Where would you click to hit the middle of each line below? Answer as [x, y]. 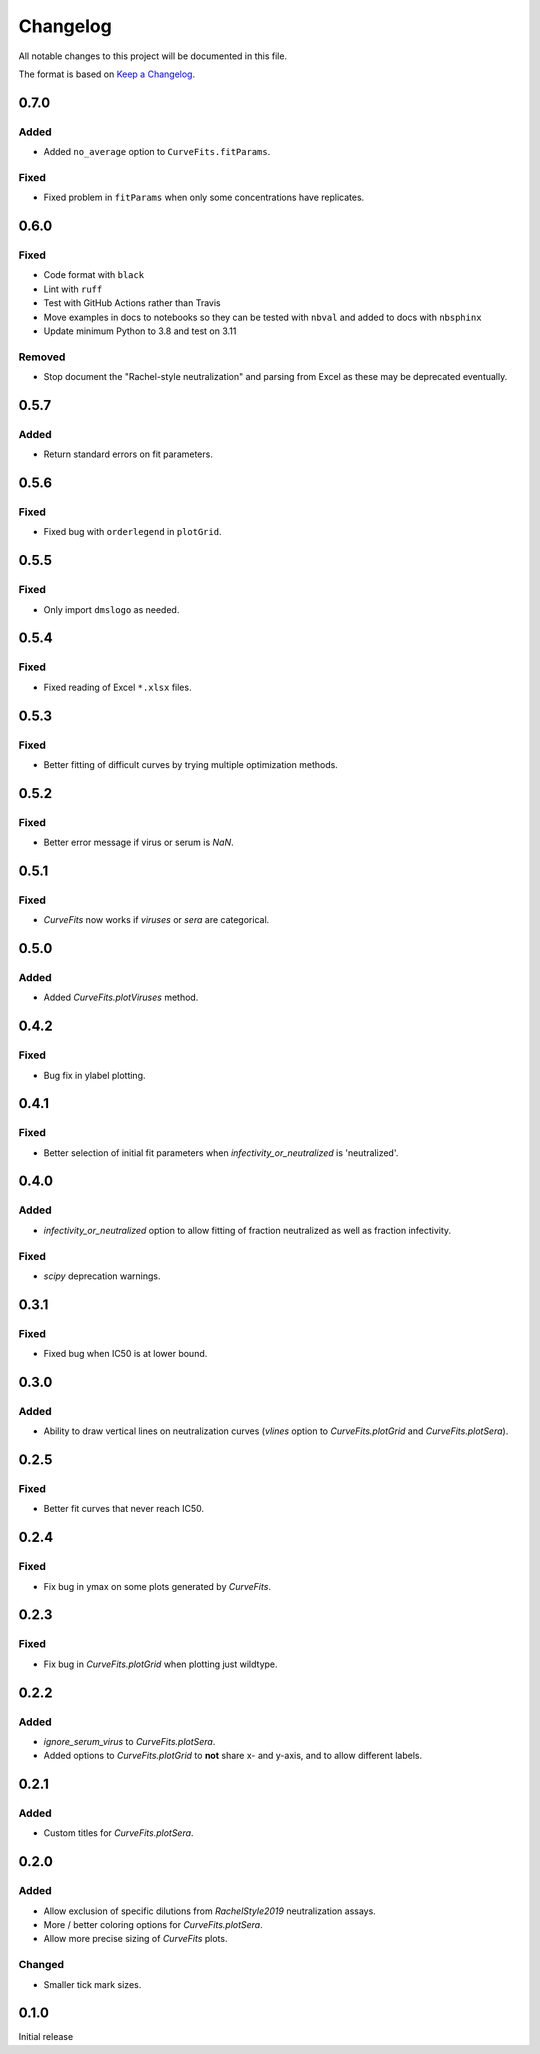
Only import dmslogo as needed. [111, 609]
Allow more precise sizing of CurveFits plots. [135, 1939]
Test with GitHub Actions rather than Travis [132, 303]
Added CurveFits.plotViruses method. [121, 997]
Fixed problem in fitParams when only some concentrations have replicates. [204, 197]
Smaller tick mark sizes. [92, 1984]
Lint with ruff [73, 289]
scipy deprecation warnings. [102, 1276]
